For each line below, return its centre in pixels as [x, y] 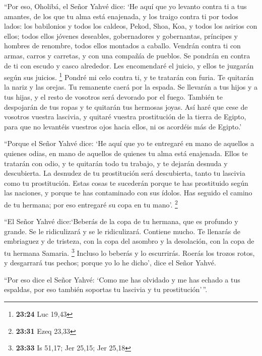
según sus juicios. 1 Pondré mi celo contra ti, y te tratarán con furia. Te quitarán [129, 76]
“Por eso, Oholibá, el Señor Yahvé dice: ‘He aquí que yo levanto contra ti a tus [125, 6]
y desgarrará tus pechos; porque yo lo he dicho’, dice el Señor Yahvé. [110, 263]
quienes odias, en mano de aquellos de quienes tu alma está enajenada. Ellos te [126, 153]
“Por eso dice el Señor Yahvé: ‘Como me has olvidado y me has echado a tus [122, 279]
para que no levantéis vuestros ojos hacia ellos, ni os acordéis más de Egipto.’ [123, 126]
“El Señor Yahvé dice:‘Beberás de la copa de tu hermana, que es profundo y [121, 221]
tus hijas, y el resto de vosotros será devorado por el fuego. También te [113, 97]
